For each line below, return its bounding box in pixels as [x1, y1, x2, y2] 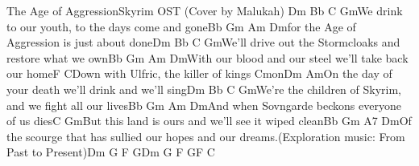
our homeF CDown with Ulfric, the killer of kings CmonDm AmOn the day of [6, 65, 392, 82]
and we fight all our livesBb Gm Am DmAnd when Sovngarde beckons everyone [6, 96, 401, 113]
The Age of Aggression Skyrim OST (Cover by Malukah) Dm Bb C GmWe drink [6, 2, 403, 18]
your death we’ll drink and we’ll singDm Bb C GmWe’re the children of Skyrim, [6, 80, 402, 97]
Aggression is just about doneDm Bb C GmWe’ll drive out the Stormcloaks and [6, 34, 400, 51]
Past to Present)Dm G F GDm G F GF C [6, 144, 215, 160]
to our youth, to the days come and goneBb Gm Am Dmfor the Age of [6, 18, 356, 34]
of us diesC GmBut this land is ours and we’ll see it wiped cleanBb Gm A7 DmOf [6, 112, 412, 129]
